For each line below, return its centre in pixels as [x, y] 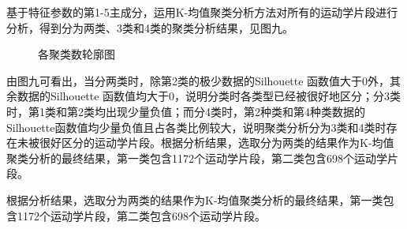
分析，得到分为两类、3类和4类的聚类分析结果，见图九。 [150, 27]
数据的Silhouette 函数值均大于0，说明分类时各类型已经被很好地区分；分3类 [209, 96]
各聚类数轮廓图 [77, 54]
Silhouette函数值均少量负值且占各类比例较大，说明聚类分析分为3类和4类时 [196, 127]
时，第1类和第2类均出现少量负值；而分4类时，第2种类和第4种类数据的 [186, 111]
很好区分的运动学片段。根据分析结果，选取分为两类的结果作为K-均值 [217, 143]
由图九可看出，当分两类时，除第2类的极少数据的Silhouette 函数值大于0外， [198, 80]
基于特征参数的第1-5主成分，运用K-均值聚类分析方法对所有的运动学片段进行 [202, 12]
